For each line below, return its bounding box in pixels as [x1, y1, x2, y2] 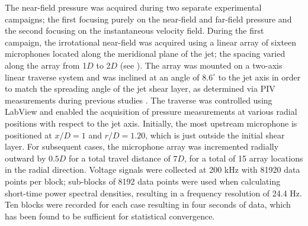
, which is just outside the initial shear [145, 128, 285, 141]
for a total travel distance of [69, 151, 171, 164]
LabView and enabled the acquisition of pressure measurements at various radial [5, 105, 297, 118]
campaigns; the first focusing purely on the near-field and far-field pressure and [5, 12, 292, 25]
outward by [5, 151, 46, 164]
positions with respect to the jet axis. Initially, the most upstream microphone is [5, 117, 297, 129]
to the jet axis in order [218, 70, 301, 83]
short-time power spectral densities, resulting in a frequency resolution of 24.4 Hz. [5, 186, 302, 199]
